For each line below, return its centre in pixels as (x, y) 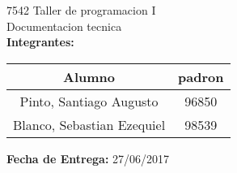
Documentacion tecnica (64, 26)
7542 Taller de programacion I (81, 10)
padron (201, 76)
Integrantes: (40, 42)
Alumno (89, 76)
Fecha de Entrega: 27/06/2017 (88, 158)
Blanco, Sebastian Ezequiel (89, 124)
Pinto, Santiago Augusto (89, 101)
